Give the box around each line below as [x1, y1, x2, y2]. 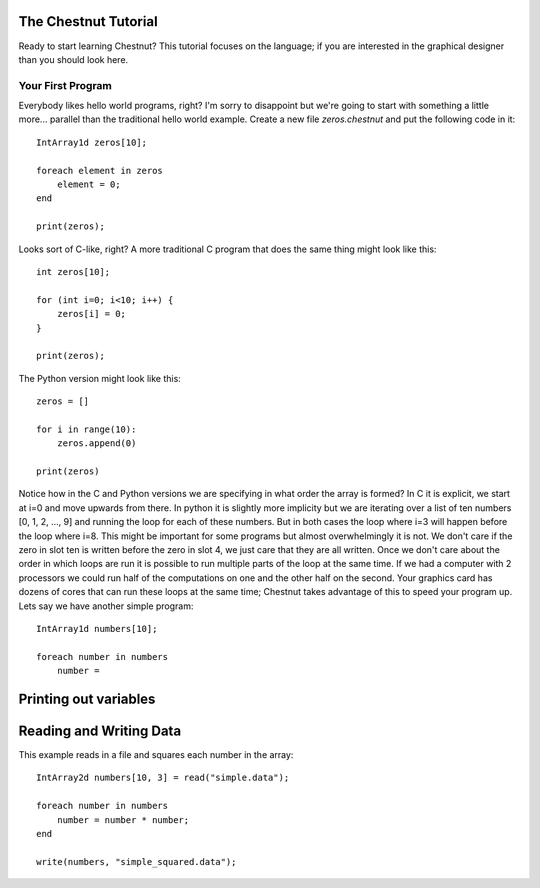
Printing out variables [18, 690, 156, 707]
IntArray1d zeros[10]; [36, 136, 148, 148]
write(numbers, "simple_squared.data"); [36, 856, 237, 867]
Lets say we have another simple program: [18, 600, 194, 612]
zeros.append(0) [56, 438, 137, 449]
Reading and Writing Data [18, 722, 182, 739]
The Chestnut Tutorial [18, 13, 159, 30]
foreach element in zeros [36, 165, 164, 176]
